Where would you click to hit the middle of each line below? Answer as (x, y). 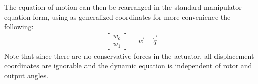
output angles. (26, 75)
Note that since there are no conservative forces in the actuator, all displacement (129, 56)
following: (19, 26)
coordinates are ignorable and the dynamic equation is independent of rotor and (128, 66)
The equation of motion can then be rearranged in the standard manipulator (123, 7)
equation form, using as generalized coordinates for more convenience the (117, 16)
